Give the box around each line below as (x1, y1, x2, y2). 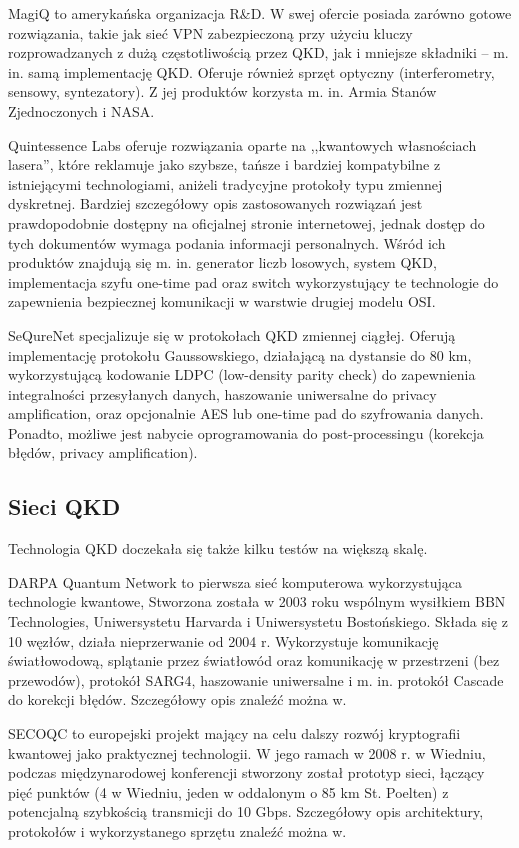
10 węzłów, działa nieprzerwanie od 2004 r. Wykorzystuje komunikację (8, 630, 439, 651)
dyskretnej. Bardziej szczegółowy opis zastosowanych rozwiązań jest (8, 193, 423, 214)
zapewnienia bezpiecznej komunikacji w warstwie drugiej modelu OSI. (8, 291, 436, 312)
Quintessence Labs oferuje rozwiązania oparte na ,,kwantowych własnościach (8, 134, 477, 155)
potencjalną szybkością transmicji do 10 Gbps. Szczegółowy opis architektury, (8, 801, 484, 822)
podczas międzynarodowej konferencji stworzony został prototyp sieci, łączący (8, 762, 485, 783)
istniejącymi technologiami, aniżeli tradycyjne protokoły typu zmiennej (8, 173, 443, 194)
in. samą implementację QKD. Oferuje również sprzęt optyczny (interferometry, (8, 61, 495, 82)
